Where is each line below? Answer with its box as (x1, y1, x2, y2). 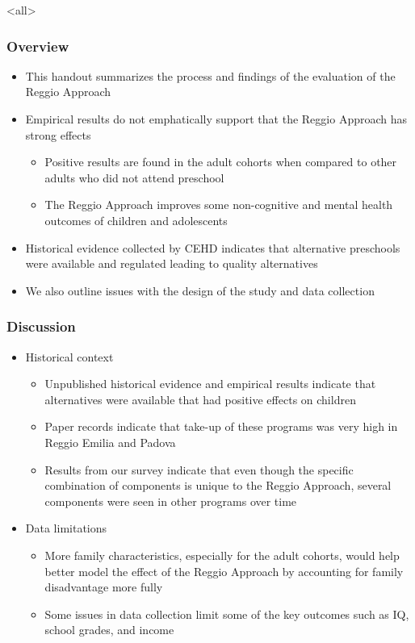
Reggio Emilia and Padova (44, 433, 176, 450)
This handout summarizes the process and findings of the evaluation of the (25, 67, 396, 84)
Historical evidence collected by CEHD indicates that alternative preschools (25, 239, 400, 256)
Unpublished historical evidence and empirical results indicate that (44, 375, 376, 392)
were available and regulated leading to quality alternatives (25, 255, 318, 272)
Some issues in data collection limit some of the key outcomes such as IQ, (44, 605, 409, 622)
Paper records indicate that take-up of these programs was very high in (44, 418, 398, 435)
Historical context (25, 348, 114, 365)
